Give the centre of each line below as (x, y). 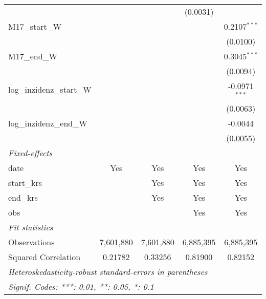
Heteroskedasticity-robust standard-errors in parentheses (108, 271)
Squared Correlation (45, 257)
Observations (31, 242)
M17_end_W (33, 56)
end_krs (23, 197)
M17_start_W (35, 26)
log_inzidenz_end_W (48, 123)
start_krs (25, 182)
